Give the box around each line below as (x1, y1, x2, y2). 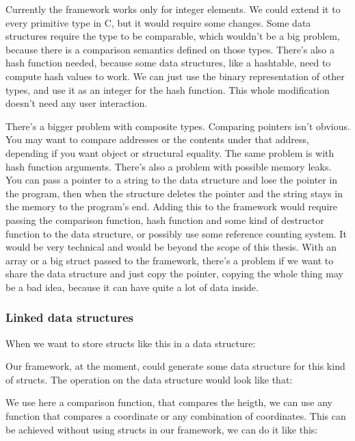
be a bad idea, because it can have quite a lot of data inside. (5, 279, 259, 294)
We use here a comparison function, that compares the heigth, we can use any (5, 395, 332, 409)
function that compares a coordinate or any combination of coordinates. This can (5, 409, 346, 423)
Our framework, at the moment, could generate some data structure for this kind (5, 359, 345, 373)
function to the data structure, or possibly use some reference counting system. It (5, 226, 347, 240)
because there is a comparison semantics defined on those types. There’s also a (5, 42, 335, 56)
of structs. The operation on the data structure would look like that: (5, 372, 293, 386)
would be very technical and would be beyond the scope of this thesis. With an (5, 240, 337, 254)
